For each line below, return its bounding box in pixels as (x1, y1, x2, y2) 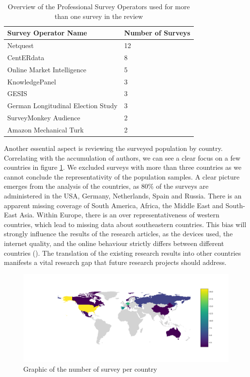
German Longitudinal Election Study (7, 100, 118, 111)
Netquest (7, 40, 34, 50)
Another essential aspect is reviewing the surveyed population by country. (4, 143, 223, 153)
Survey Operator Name (7, 28, 87, 38)
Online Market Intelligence (7, 64, 86, 74)
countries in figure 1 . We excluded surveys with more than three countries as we (4, 162, 242, 172)
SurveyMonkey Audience (7, 113, 80, 123)
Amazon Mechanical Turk (7, 124, 84, 134)
